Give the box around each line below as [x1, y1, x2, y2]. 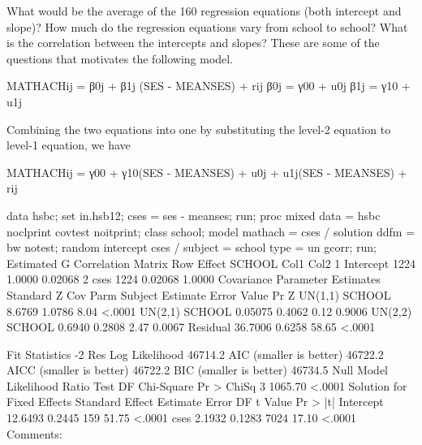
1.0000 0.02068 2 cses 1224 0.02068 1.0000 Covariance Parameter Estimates [6, 270, 381, 287]
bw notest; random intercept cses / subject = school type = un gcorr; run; [6, 239, 377, 256]
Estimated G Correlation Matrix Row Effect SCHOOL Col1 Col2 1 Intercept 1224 [6, 254, 416, 271]
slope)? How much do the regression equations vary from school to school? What [6, 18, 408, 35]
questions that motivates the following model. [6, 50, 234, 67]
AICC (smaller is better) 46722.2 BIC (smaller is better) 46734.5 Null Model [6, 361, 389, 378]
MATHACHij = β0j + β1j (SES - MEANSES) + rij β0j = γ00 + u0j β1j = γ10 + [6, 77, 411, 94]
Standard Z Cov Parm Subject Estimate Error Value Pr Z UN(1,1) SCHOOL [6, 286, 391, 303]
